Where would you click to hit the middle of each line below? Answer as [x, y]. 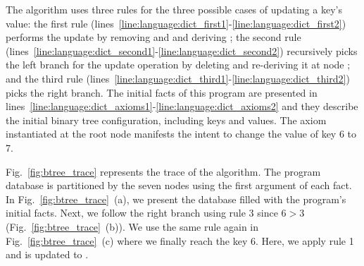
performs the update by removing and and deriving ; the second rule [153, 37]
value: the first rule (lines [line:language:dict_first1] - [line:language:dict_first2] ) [176, 23]
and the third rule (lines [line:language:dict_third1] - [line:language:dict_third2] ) [178, 78]
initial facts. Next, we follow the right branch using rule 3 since [142, 213]
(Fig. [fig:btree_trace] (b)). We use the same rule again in [132, 226]
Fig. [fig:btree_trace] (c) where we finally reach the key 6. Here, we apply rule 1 [180, 240]
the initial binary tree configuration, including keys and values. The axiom [166, 120]
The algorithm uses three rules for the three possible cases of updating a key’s [174, 9]
